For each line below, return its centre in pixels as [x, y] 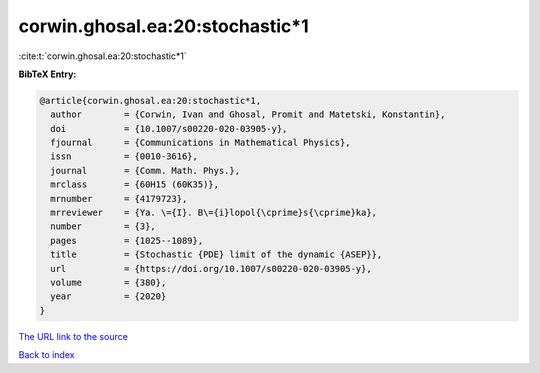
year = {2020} [108, 296]
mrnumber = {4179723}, [119, 198]
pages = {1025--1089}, [127, 240]
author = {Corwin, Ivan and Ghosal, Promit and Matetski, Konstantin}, [248, 114]
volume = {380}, [108, 282]
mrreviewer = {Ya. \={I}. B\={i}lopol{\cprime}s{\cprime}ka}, [214, 213]
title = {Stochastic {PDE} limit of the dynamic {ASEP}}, [216, 254]
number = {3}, [103, 226]
